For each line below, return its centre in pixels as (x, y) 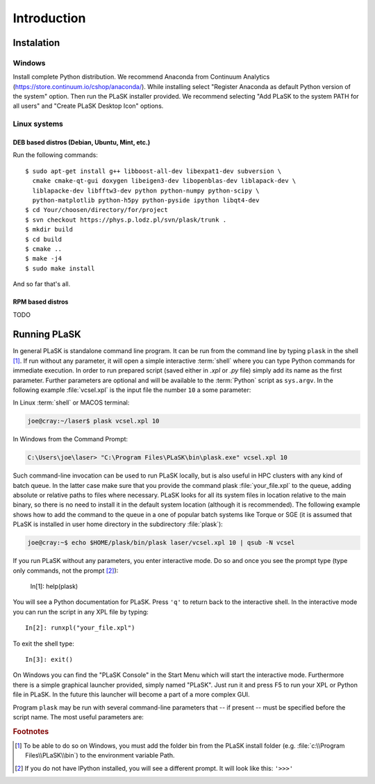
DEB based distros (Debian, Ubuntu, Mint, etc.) (82, 142)
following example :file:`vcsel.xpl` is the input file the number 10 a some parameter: (132, 390)
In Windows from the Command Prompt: (70, 439)
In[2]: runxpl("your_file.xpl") (80, 628)
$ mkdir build (49, 230)
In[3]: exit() (49, 659)
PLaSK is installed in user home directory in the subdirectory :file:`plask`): (118, 524)
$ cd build (44, 239)
